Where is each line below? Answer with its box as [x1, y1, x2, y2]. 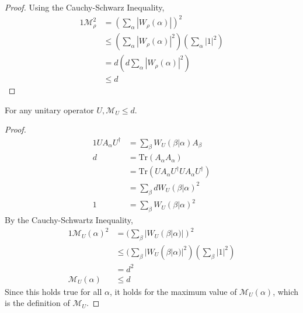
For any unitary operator [5, 103, 94, 116]
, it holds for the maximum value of [109, 285, 237, 297]
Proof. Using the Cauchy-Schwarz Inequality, [5, 1, 165, 13]
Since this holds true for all [5, 285, 102, 297]
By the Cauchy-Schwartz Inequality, [5, 214, 133, 226]
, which [273, 285, 299, 297]
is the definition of [5, 297, 70, 309]
